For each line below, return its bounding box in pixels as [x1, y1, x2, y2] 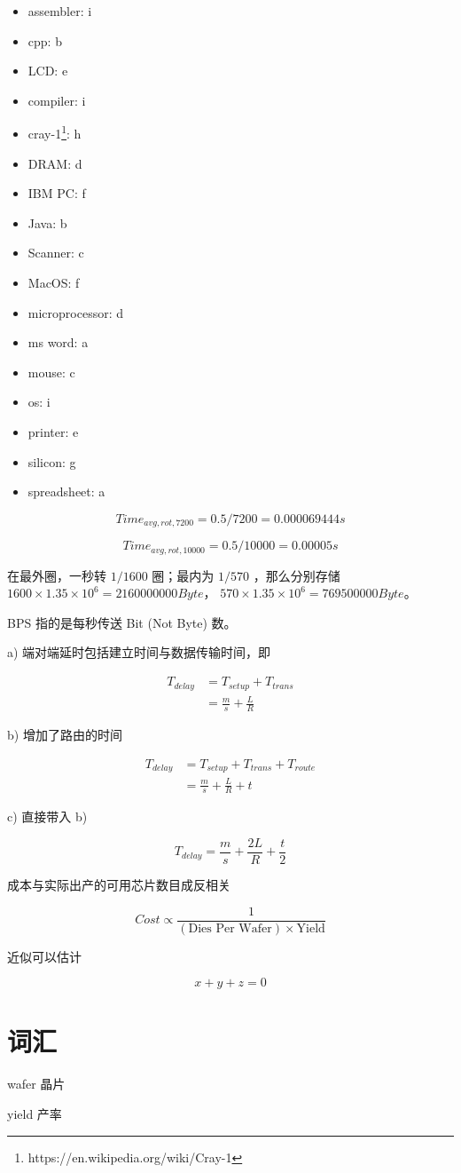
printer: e [27, 422, 79, 440]
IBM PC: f [27, 184, 86, 202]
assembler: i [27, 2, 92, 20]
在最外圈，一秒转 [7, 566, 106, 584]
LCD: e [27, 61, 68, 80]
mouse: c [27, 362, 75, 381]
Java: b [27, 213, 67, 232]
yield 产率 [7, 1104, 62, 1122]
